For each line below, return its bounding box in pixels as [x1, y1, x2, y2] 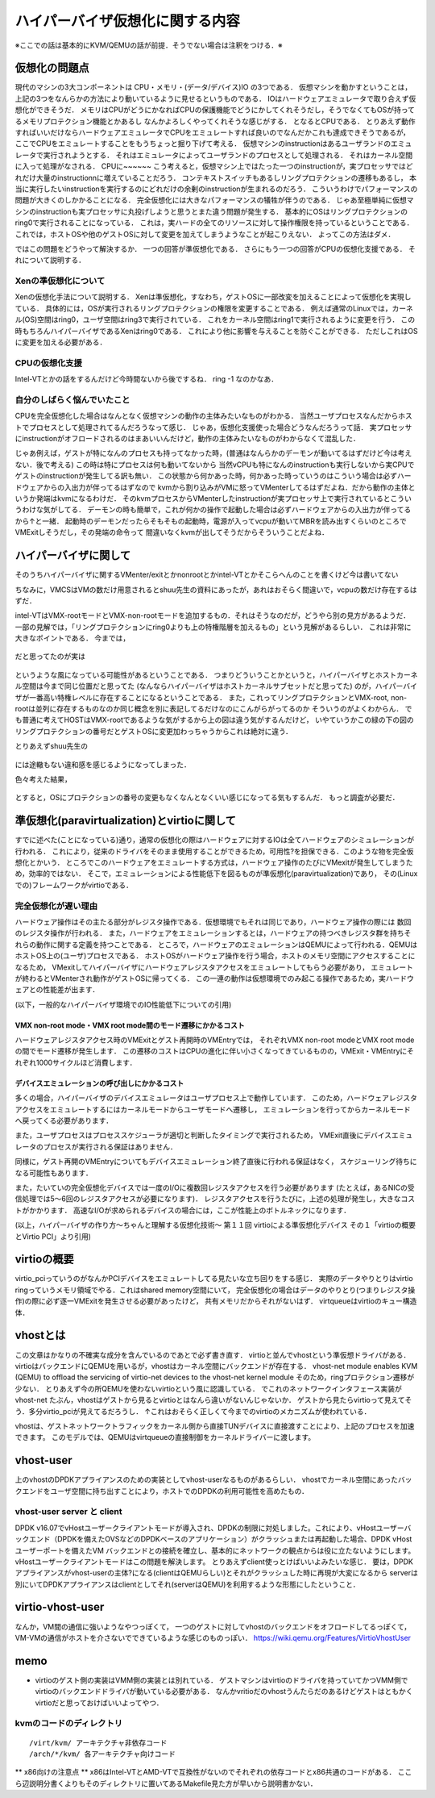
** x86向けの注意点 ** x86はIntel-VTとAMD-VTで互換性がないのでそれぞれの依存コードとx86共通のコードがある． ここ [14, 1767, 412, 1777]
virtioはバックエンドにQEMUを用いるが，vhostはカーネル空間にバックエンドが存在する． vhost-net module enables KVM [14, 1361, 418, 1370]
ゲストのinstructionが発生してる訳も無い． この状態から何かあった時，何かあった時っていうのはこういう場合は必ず [14, 471, 398, 481]
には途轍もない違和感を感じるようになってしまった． [14, 759, 191, 770]
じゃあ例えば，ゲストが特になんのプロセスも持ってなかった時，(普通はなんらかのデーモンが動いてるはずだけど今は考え [14, 448, 412, 458]
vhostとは [14, 1329, 66, 1342]
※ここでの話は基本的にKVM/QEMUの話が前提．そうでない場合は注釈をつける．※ [14, 40, 283, 50]
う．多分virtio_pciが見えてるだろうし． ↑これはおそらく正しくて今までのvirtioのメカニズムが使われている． [14, 1406, 371, 1416]
